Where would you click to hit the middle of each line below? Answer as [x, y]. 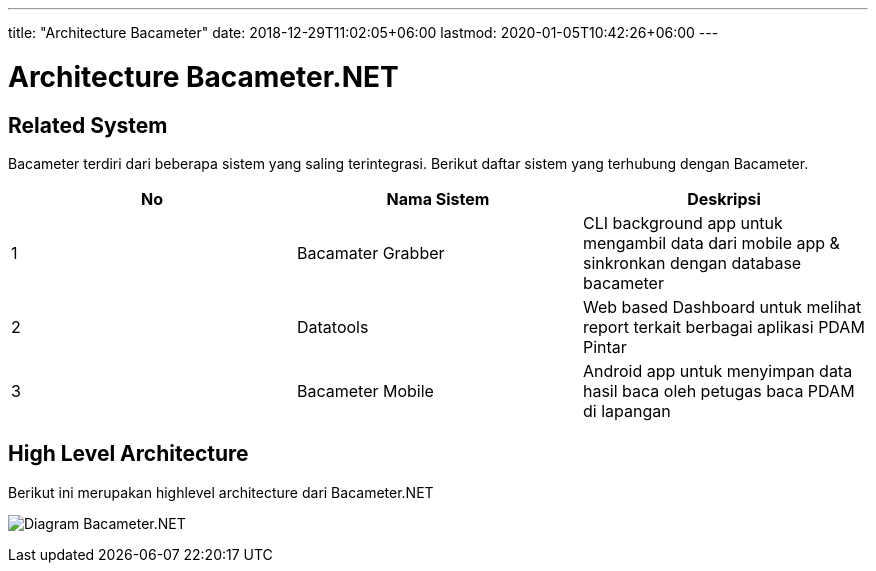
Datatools [332, 326]
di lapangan [626, 410]
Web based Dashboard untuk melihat [722, 306]
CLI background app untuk [682, 222]
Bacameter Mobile [365, 390]
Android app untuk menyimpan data [717, 370]
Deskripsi [724, 198]
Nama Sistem [438, 198]
